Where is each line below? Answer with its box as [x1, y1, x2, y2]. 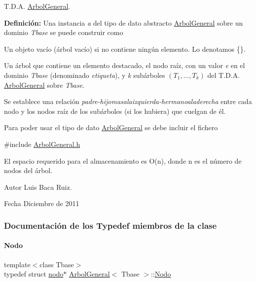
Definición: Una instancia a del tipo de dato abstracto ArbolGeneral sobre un [4, 17, 243, 28]
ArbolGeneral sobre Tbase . [4, 79, 84, 90]
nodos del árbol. [4, 165, 53, 176]
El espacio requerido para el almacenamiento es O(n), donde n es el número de [4, 155, 242, 166]
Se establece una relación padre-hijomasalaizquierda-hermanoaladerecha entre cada [4, 96, 252, 106]
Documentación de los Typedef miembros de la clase [4, 219, 217, 231]
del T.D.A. [207, 70, 240, 80]
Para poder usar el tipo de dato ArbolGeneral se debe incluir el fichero [4, 122, 218, 133]
